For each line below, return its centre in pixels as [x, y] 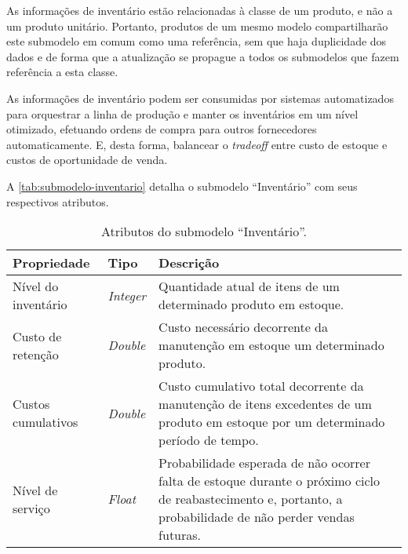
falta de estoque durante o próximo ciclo [270, 481]
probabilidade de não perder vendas [257, 517]
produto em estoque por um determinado [272, 422]
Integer [127, 295]
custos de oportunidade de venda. [87, 160]
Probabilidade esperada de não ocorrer [264, 463]
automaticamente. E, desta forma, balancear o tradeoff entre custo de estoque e [197, 144]
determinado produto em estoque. [251, 304]
